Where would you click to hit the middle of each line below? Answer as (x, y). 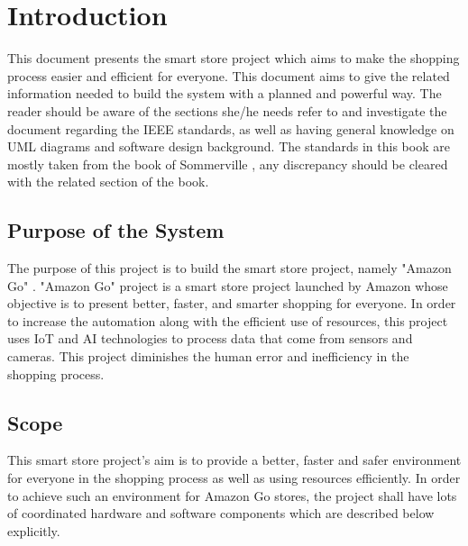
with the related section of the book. (108, 182)
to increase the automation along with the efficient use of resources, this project (228, 320)
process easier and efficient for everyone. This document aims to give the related (229, 75)
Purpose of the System (116, 230)
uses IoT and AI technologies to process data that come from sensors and (210, 338)
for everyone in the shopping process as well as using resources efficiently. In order (234, 478)
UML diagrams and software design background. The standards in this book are (229, 146)
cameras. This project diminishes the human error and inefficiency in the (208, 356)
